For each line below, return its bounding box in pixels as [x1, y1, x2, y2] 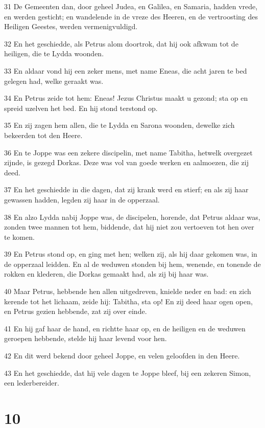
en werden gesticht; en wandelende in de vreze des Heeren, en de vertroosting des [4, 11, 258, 21]
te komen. [4, 231, 35, 242]
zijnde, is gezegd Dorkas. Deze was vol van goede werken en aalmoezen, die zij [4, 157, 249, 168]
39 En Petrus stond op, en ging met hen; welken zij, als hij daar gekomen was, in [4, 249, 257, 259]
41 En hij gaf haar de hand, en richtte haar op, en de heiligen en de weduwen [4, 323, 246, 333]
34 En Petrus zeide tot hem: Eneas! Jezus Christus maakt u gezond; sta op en [4, 93, 248, 103]
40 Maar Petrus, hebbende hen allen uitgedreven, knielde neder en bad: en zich [4, 286, 251, 297]
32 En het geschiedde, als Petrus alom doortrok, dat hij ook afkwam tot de [4, 38, 238, 49]
